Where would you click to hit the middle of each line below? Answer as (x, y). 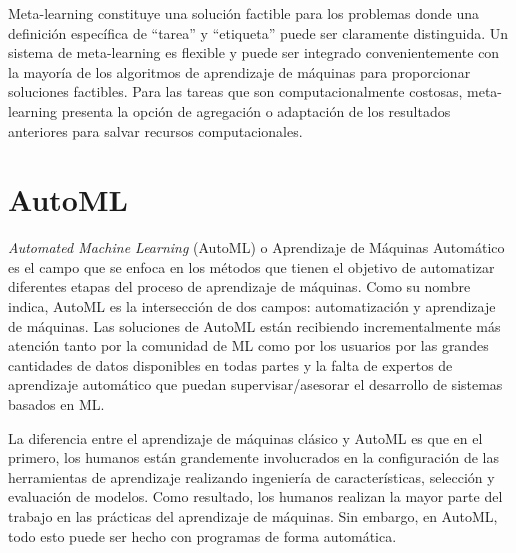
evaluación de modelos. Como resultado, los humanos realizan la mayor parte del (255, 496)
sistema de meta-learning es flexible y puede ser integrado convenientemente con (254, 52)
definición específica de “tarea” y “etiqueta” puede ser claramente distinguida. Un (258, 32)
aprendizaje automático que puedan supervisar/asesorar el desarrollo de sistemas (255, 384)
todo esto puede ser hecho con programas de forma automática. (202, 535)
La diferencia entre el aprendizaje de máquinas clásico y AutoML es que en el (245, 437)
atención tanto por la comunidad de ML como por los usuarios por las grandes (248, 345)
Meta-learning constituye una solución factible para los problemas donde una (244, 13)
